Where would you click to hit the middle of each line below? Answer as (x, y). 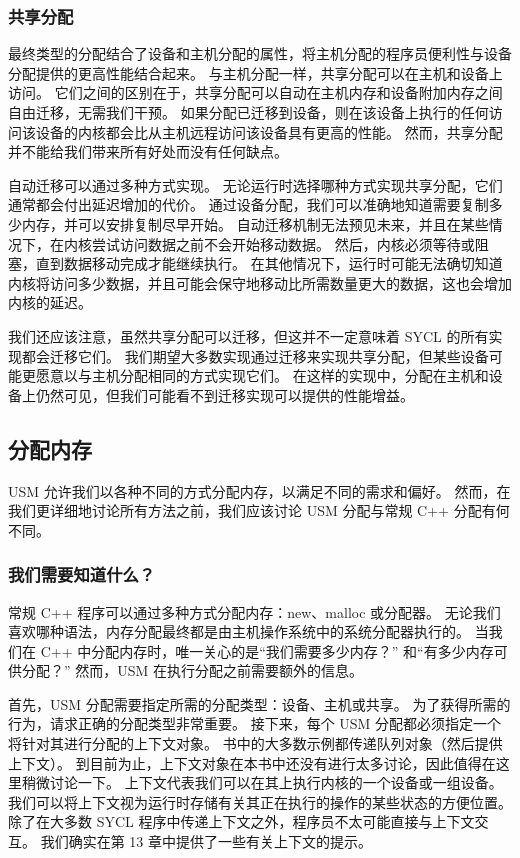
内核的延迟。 (50, 302)
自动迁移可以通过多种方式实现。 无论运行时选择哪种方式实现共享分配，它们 (255, 184)
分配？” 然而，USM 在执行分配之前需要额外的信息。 (192, 670)
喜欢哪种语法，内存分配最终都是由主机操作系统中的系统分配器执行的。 (239, 631)
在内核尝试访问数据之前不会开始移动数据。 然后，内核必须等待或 (262, 243)
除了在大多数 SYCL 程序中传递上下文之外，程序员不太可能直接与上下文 (241, 821)
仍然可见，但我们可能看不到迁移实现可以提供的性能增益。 (224, 394)
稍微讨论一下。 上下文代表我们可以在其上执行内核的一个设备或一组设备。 (262, 782)
